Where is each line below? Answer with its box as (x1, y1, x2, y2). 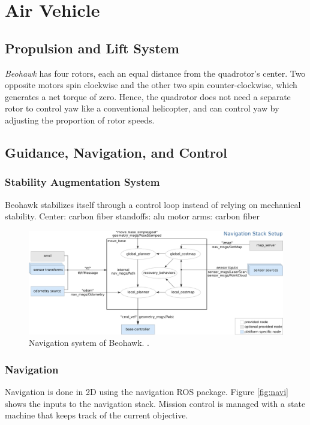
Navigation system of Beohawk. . (29, 336, 149, 349)
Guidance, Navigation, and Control (5, 143, 227, 161)
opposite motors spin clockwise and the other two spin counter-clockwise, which (5, 79, 297, 91)
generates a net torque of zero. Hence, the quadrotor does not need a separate (5, 90, 291, 103)
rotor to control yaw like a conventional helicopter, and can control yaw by (5, 102, 279, 114)
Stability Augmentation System (5, 174, 160, 189)
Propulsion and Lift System (5, 38, 179, 57)
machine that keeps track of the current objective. (5, 409, 188, 421)
